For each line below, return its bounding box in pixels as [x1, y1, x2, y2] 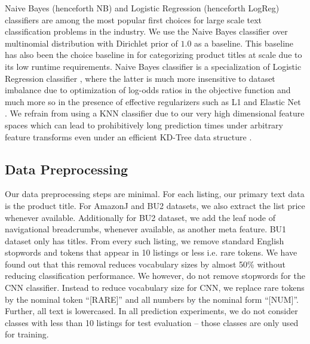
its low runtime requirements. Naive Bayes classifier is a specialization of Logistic [5, 60, 302, 72]
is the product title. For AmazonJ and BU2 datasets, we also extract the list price [5, 199, 305, 211]
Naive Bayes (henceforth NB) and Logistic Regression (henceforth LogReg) [5, 2, 280, 14]
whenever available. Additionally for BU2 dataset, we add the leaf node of [5, 211, 276, 223]
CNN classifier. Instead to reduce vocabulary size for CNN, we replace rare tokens [5, 281, 305, 294]
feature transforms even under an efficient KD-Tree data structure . [5, 130, 252, 143]
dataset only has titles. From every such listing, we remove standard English [5, 234, 284, 247]
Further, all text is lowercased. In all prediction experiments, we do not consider [5, 305, 298, 317]
